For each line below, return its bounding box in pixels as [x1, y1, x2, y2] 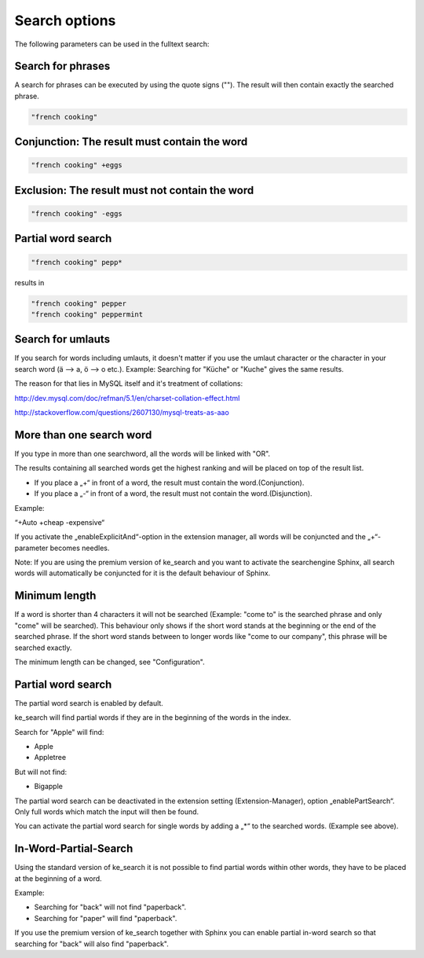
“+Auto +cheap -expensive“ [14, 517, 105, 527]
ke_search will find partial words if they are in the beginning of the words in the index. [14, 713, 291, 722]
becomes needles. [49, 543, 110, 552]
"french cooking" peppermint [31, 310, 144, 318]
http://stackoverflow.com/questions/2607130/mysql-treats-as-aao [14, 408, 229, 417]
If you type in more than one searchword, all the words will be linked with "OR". [14, 449, 271, 458]
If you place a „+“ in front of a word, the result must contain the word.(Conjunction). [34, 478, 305, 487]
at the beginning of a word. [14, 873, 102, 883]
